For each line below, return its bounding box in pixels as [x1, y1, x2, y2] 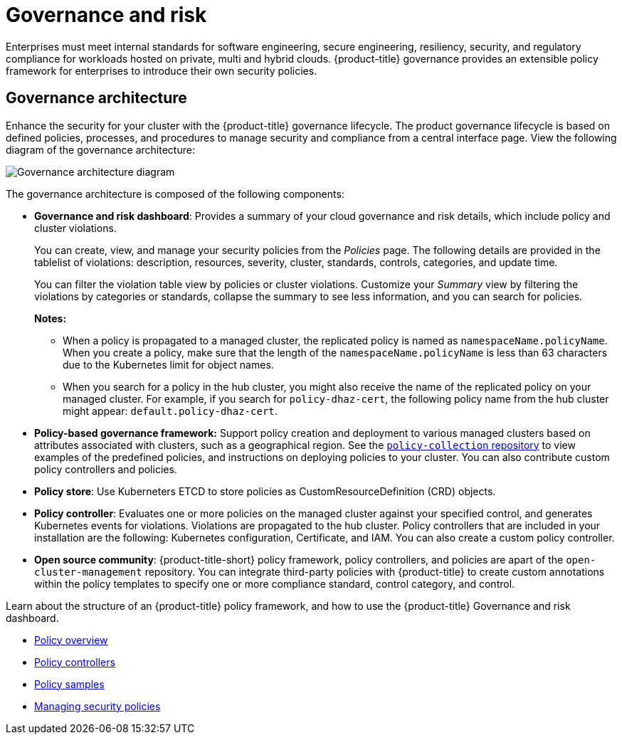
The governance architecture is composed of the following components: [6, 187, 344, 200]
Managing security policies [34, 699, 161, 712]
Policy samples [34, 677, 105, 690]
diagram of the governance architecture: [6, 143, 195, 156]
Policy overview [34, 633, 108, 646]
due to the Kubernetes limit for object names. [63, 358, 274, 371]
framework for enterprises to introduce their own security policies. [6, 64, 317, 77]
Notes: [34, 312, 67, 324]
